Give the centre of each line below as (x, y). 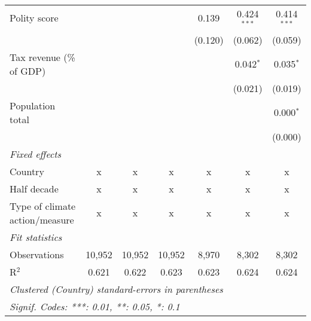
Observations (37, 254)
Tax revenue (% (42, 57)
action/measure (42, 219)
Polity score (34, 18)
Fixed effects (36, 154)
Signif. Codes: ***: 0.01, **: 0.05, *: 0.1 (95, 306)
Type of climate (43, 206)
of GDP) (28, 71)
